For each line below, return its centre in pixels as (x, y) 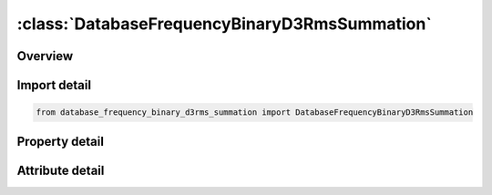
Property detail (61, 141)
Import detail (54, 85)
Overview (45, 56)
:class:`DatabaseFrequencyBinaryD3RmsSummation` (224, 24)
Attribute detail (61, 170)
